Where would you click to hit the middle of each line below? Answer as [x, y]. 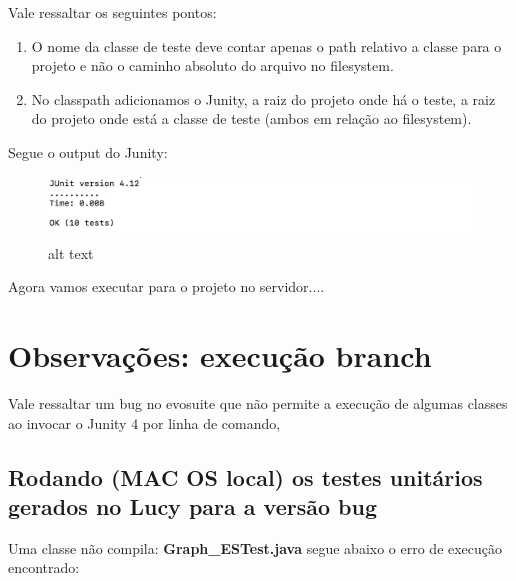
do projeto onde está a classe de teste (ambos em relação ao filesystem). [251, 118]
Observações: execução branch [220, 355]
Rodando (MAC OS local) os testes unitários [245, 476]
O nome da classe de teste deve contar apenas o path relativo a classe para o [266, 45]
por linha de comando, [211, 422]
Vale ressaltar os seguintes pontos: [112, 12]
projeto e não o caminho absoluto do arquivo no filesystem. [212, 65]
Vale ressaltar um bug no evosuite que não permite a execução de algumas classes [258, 402]
